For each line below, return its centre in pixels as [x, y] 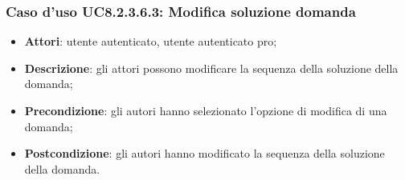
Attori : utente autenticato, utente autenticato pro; [151, 41]
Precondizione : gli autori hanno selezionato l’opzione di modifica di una [206, 110]
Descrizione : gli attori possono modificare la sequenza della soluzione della [211, 68]
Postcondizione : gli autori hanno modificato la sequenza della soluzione [205, 153]
